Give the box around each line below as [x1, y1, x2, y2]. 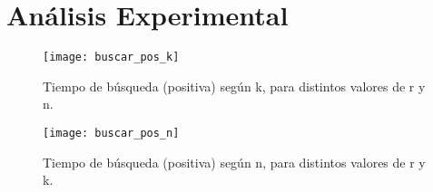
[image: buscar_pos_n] [43, 126, 180, 139]
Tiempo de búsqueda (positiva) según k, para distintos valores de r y [43, 76, 426, 95]
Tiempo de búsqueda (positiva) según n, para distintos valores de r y [43, 152, 426, 171]
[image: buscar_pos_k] [43, 51, 180, 64]
